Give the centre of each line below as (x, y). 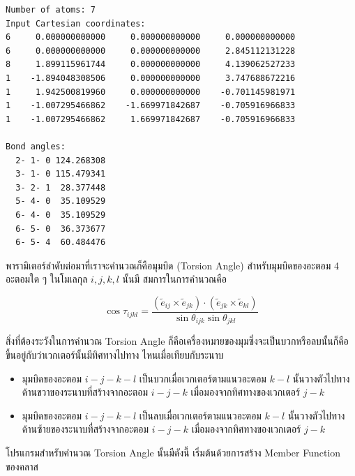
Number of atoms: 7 (51, 10)
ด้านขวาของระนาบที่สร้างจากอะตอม (85, 392)
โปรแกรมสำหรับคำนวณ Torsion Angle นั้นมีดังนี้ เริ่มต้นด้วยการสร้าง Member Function (173, 452)
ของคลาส (22, 466)
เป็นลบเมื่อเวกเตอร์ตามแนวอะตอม (200, 415)
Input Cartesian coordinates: (76, 23)
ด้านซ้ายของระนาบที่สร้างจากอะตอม (85, 429)
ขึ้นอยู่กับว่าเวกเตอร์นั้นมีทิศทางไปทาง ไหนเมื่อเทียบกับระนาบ (115, 354)
